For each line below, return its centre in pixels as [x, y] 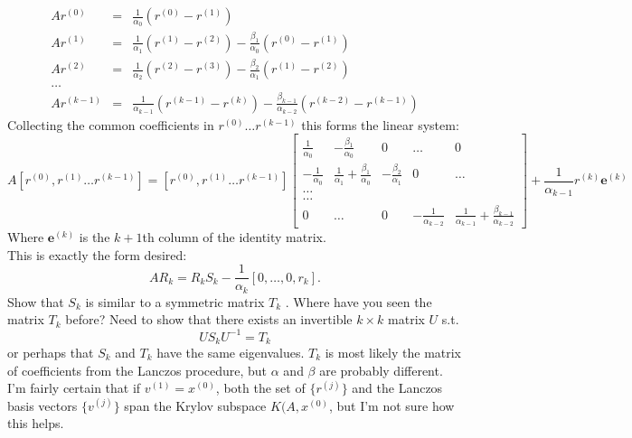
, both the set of [260, 388]
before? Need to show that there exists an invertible [209, 319]
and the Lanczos [397, 388]
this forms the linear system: [380, 124]
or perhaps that [51, 352]
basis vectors [42, 405]
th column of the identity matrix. [234, 237]
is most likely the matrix [393, 352]
